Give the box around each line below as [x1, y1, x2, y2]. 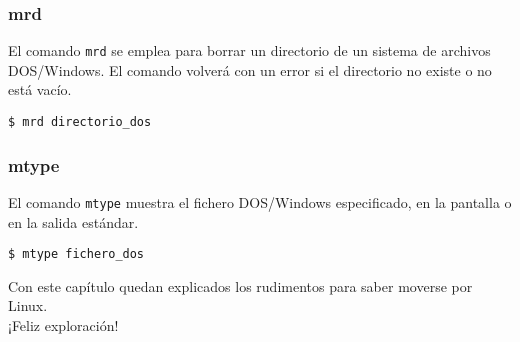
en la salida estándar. [8, 211, 139, 232]
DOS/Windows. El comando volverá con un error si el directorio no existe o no [8, 59, 492, 80]
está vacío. [8, 79, 72, 100]
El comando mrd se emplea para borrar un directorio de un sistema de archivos [8, 40, 491, 61]
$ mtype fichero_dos [8, 247, 145, 262]
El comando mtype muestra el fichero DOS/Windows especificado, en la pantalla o [8, 191, 512, 212]
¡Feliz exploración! [8, 315, 119, 336]
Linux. [8, 295, 48, 316]
